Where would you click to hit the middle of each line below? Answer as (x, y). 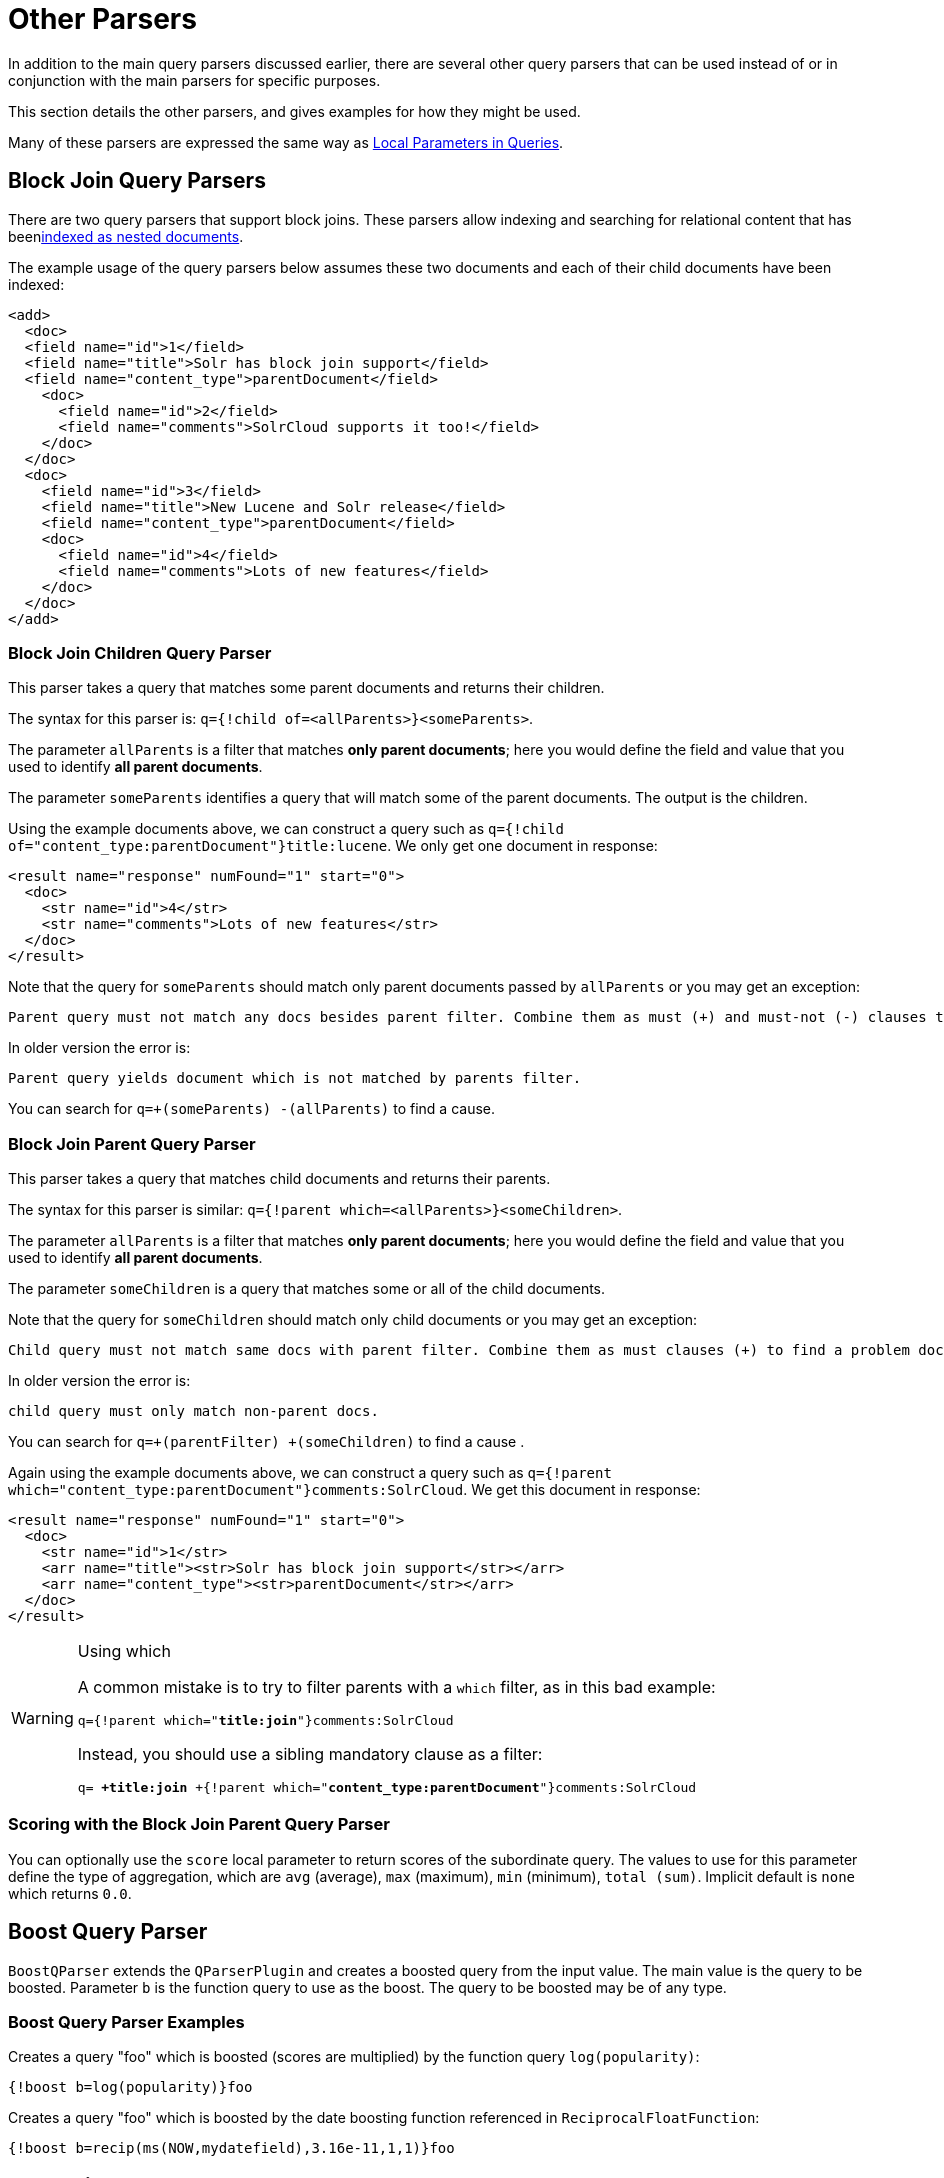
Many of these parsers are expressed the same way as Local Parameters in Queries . (286, 142)
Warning (42, 1718)
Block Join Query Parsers (137, 181)
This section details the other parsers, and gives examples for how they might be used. (294, 111)
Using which (124, 1651)
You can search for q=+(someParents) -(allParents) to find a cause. (252, 1109)
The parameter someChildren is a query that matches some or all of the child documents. (307, 1289)
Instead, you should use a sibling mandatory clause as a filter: (310, 1754)
